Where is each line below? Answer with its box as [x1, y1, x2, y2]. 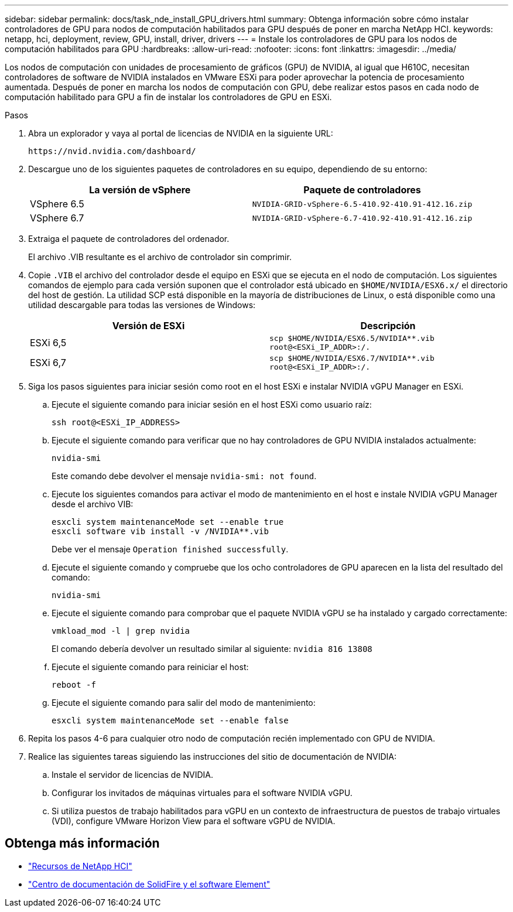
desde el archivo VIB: [52, 499, 134, 509]
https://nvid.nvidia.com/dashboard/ [28, 146, 196, 156]
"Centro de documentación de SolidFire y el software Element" [28, 879, 271, 889]
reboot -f [52, 680, 96, 689]
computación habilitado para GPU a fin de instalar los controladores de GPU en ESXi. [5, 92, 332, 102]
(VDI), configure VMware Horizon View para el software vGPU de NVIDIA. [52, 816, 336, 826]
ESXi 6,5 [30, 337, 67, 349]
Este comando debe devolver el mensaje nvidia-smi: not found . [52, 471, 317, 481]
